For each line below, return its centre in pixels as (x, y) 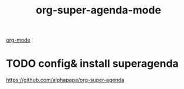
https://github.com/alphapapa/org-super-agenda (65, 80)
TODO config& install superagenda (92, 64)
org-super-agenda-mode (98, 10)
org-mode (18, 40)
